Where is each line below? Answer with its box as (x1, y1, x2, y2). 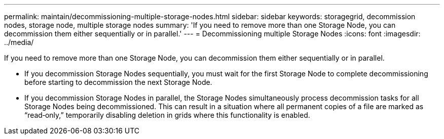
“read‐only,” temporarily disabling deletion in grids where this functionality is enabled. (24, 111, 310, 119)
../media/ (4, 38, 34, 47)
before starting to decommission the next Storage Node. (24, 78, 212, 86)
